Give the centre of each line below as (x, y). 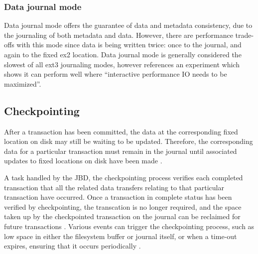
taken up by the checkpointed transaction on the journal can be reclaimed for (122, 216)
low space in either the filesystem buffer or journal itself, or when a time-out (121, 236)
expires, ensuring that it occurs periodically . (72, 246)
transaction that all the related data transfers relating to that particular (114, 187)
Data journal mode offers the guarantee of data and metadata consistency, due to (128, 25)
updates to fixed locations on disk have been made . (83, 161)
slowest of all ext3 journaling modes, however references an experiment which (122, 64)
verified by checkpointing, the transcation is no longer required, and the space (123, 206)
